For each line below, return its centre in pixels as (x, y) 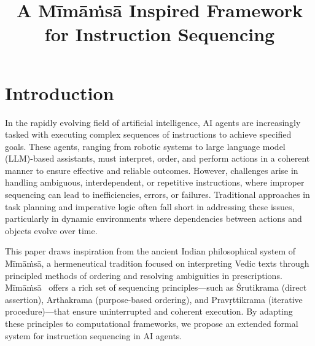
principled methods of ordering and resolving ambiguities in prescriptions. (144, 275)
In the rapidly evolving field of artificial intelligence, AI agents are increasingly (153, 122)
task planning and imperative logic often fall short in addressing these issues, (150, 206)
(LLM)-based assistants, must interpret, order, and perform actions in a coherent (157, 158)
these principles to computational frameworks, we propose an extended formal (152, 323)
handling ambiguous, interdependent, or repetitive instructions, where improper (155, 182)
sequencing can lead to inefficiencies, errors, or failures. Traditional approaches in (157, 195)
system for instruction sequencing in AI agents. (94, 335)
